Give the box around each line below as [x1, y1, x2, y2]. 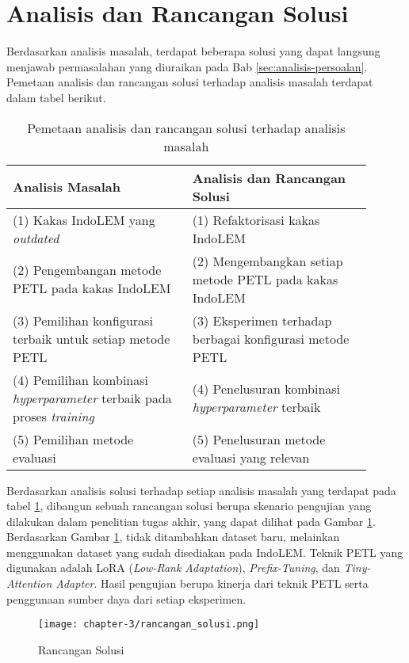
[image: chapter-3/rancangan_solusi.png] [38, 619, 260, 631]
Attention [6, 575, 52, 592]
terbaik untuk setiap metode [13, 329, 170, 348]
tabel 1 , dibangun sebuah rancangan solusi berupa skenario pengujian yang [6, 497, 372, 514]
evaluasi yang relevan [192, 448, 310, 467]
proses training [13, 406, 94, 425]
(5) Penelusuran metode [192, 429, 326, 448]
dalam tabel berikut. [6, 89, 106, 105]
